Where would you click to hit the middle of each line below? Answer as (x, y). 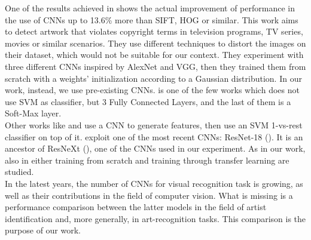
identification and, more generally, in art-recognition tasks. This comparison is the (155, 218)
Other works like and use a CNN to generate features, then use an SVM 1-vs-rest (154, 124)
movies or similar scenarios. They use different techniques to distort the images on (155, 43)
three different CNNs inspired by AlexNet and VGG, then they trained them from (155, 66)
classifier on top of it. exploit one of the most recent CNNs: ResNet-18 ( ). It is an (154, 136)
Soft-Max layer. (33, 113)
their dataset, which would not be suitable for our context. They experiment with (154, 55)
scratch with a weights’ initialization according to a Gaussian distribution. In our (153, 78)
